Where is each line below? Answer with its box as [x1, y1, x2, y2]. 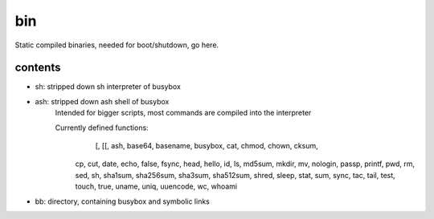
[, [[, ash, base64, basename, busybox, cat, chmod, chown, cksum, [95, 141, 318, 151]
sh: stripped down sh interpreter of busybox [35, 82, 181, 91]
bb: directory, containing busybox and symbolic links [35, 197, 211, 206]
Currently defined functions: [55, 123, 149, 132]
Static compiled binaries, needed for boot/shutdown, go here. [14, 40, 219, 50]
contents [14, 61, 61, 75]
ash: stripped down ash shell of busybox [35, 96, 170, 106]
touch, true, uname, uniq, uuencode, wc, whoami [75, 181, 237, 192]
